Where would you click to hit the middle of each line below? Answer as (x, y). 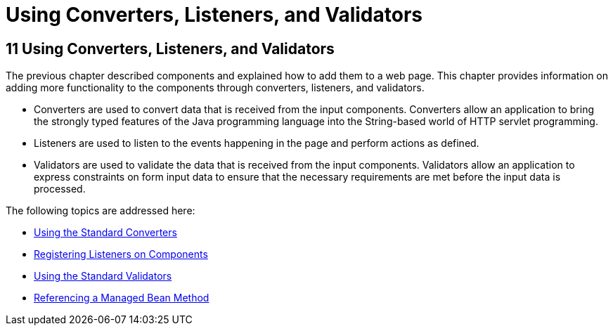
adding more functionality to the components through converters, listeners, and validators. (215, 88)
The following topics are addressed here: (101, 211)
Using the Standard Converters (105, 233)
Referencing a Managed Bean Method (122, 298)
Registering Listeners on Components (121, 254)
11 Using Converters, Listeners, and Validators (170, 48)
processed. (60, 189)
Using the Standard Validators (103, 276)
